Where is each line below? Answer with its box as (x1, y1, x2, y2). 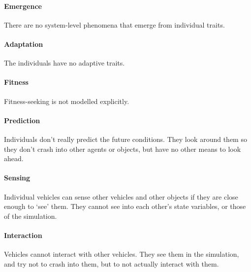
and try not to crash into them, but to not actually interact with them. (4, 258, 219, 269)
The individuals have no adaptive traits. (4, 58, 125, 68)
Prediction (4, 115, 40, 125)
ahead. (4, 153, 24, 164)
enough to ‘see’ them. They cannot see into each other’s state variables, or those (4, 201, 246, 211)
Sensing (4, 172, 31, 183)
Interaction (4, 230, 42, 240)
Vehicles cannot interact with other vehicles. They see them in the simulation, (4, 249, 239, 259)
